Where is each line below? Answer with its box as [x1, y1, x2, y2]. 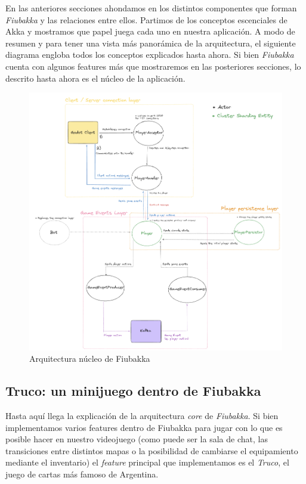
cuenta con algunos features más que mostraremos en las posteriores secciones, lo [5, 60, 301, 72]
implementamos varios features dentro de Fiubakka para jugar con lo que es [5, 421, 283, 433]
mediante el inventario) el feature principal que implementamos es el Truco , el [5, 456, 289, 469]
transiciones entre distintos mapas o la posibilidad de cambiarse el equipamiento [5, 444, 298, 457]
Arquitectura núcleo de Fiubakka [29, 352, 150, 365]
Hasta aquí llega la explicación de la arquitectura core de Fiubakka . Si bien [5, 409, 279, 422]
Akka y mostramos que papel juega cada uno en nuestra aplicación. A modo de [5, 25, 295, 38]
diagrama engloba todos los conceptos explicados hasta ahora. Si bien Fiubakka [5, 48, 294, 61]
